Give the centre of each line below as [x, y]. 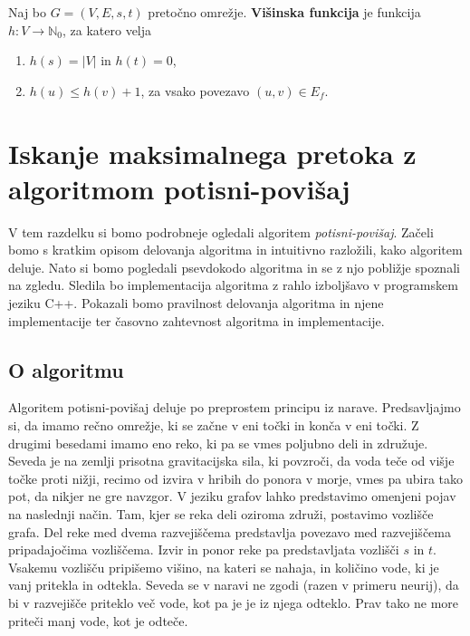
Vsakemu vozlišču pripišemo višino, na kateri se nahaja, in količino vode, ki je [224, 567]
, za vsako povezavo [195, 90]
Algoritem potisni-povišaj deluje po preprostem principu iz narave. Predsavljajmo [235, 407]
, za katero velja [107, 29]
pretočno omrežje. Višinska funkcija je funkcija [284, 12]
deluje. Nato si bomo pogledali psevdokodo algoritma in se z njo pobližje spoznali [234, 267]
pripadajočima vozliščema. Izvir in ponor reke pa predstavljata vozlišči [204, 549]
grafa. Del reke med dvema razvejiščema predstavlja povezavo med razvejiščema [230, 531]
